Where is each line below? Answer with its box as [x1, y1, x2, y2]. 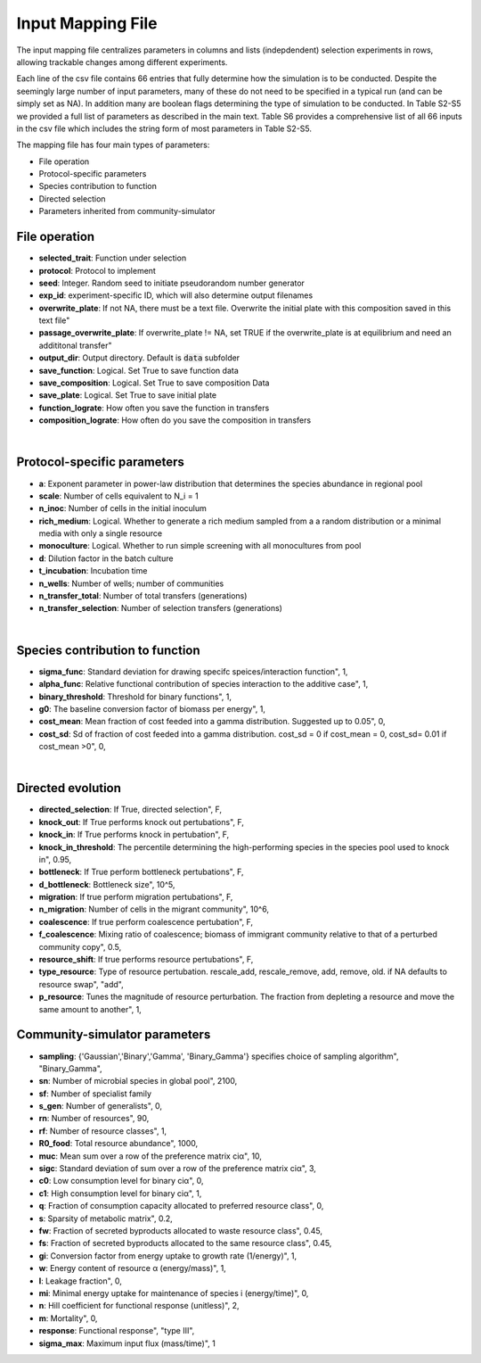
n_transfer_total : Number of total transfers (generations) [38, 591, 248, 601]
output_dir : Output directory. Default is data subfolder [38, 352, 240, 363]
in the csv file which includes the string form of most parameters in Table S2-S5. [16, 123, 312, 134]
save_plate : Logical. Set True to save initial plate [38, 390, 217, 401]
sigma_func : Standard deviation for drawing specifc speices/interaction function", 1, [38, 665, 348, 677]
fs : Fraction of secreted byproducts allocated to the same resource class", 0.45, [38, 1238, 332, 1249]
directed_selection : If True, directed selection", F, [38, 804, 223, 815]
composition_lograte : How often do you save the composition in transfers [38, 415, 312, 425]
